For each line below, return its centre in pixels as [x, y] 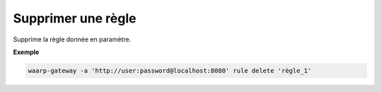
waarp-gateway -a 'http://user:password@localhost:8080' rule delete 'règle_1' [170, 71]
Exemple [26, 52]
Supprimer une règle [75, 18]
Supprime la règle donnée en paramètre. [72, 39]
